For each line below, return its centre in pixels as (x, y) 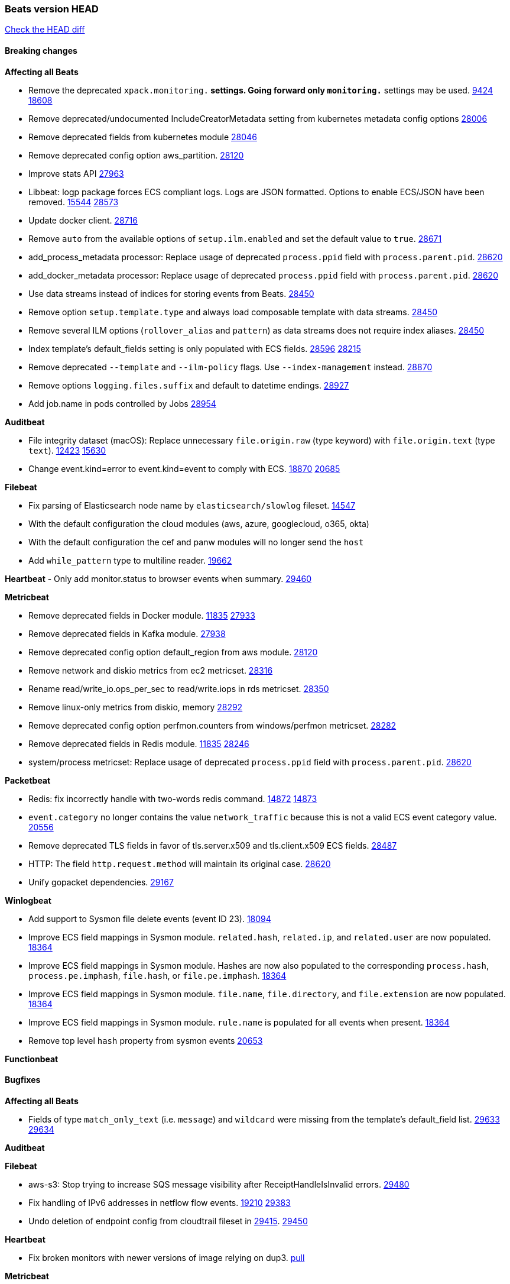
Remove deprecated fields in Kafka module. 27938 (127, 633)
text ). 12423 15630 (67, 450)
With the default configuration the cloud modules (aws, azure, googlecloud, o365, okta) (199, 523)
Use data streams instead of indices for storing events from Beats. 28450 (171, 293)
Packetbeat (28, 780)
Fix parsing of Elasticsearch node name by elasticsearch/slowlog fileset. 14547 (192, 505)
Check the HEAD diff (45, 30)
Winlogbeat (28, 900)
